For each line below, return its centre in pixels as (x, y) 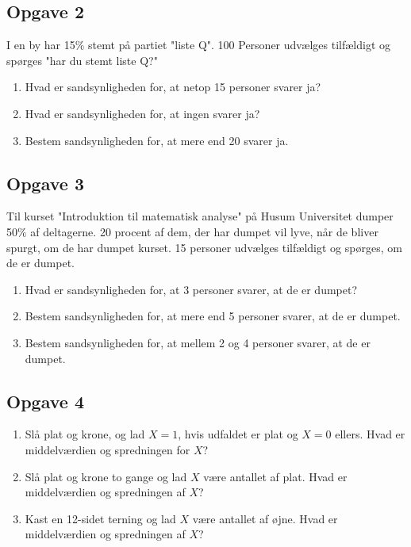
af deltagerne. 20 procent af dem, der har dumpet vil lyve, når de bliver (204, 231)
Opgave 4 (45, 401)
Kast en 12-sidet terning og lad (100, 518)
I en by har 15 (41, 45)
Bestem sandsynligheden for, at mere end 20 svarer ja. (157, 140)
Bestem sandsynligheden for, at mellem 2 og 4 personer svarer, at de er (198, 342)
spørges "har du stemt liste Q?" (82, 60)
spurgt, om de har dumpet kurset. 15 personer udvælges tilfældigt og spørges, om (204, 247)
